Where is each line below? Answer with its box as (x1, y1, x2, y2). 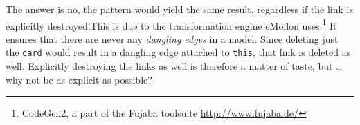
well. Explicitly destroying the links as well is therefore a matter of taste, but (6, 59, 333, 73)
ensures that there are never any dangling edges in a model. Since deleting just (6, 31, 339, 46)
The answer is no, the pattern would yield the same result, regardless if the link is (6, 2, 353, 16)
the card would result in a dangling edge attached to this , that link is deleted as (6, 45, 351, 59)
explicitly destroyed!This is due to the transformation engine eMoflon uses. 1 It (6, 16, 337, 32)
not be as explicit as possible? (26, 72, 152, 86)
